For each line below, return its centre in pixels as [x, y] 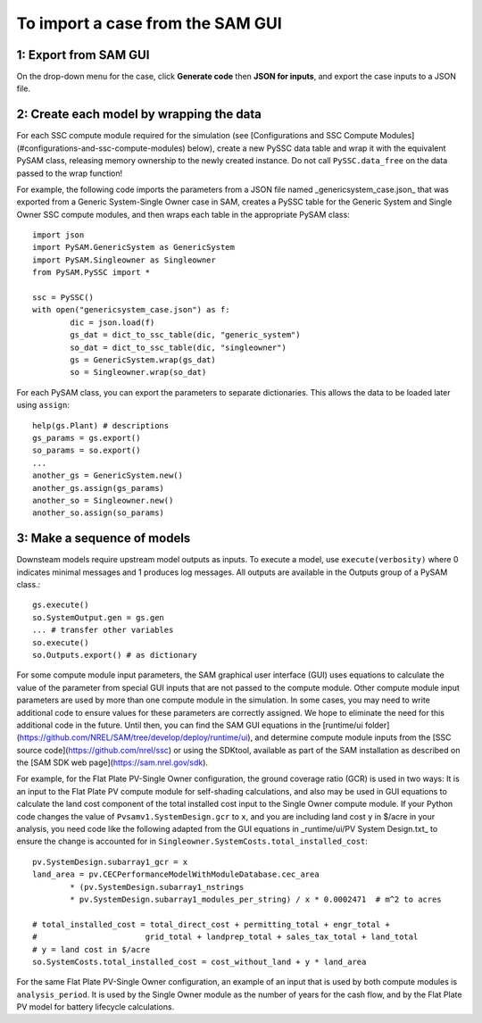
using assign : [43, 405]
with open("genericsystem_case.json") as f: [132, 310]
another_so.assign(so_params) [99, 513]
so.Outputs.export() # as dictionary [115, 655]
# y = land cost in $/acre [91, 949]
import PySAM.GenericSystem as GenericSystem [134, 247]
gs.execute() [61, 605]
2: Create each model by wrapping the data [139, 115]
